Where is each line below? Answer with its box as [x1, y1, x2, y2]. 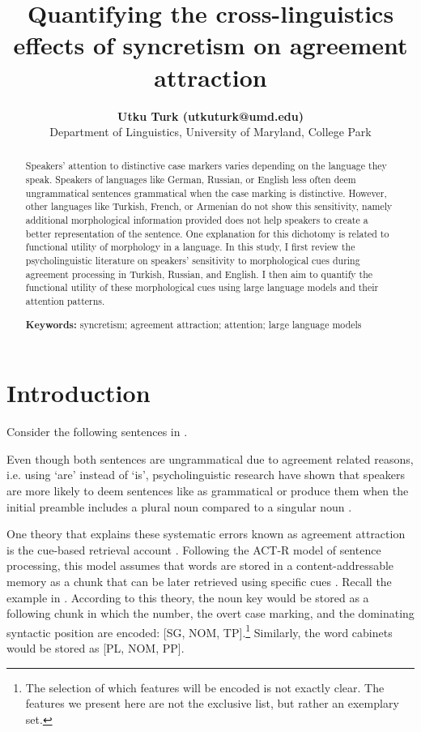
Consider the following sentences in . [6, 423, 188, 440]
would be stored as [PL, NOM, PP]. [6, 639, 185, 656]
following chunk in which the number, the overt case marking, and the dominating [6, 605, 415, 622]
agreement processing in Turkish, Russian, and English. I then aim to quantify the [25, 267, 373, 280]
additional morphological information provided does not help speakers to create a [25, 213, 368, 227]
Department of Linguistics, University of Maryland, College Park [49, 123, 372, 140]
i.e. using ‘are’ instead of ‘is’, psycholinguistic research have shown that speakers [6, 466, 405, 483]
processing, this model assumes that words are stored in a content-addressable [6, 557, 394, 574]
